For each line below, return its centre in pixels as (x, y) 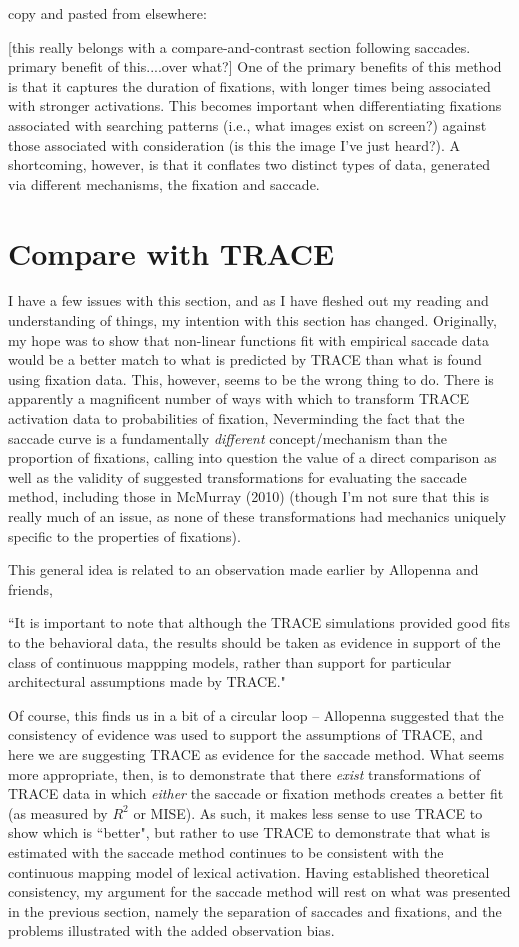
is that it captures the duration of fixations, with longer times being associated (249, 85)
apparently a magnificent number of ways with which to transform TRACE (239, 398)
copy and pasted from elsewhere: (107, 13)
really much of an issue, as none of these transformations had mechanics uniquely (257, 516)
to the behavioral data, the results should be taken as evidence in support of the (254, 641)
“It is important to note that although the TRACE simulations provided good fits (259, 622)
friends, (30, 588)
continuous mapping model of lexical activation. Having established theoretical (249, 871)
